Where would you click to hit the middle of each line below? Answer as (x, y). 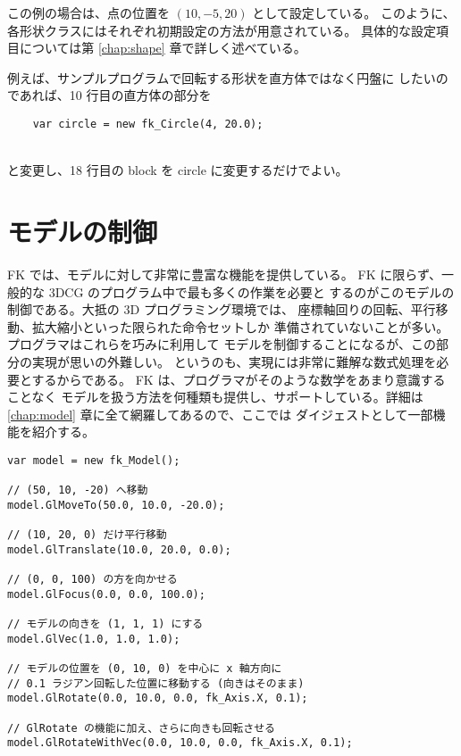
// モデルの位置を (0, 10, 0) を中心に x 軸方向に (145, 669)
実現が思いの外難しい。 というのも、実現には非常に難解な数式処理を (234, 361)
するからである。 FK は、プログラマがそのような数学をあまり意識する (239, 379)
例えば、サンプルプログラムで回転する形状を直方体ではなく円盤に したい (222, 77)
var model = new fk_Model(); (94, 460)
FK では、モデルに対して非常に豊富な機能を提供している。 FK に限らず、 (224, 274)
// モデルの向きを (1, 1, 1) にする (105, 624)
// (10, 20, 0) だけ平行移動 (87, 535)
